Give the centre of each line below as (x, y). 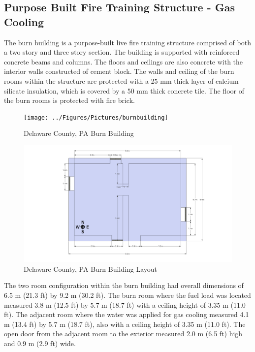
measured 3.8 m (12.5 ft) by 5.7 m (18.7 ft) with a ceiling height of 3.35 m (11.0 (125, 304)
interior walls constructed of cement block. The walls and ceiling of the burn (119, 71)
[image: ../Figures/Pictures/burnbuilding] (96, 117)
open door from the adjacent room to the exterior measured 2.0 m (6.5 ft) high (123, 334)
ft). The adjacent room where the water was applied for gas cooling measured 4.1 (127, 314)
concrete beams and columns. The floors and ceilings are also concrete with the (124, 61)
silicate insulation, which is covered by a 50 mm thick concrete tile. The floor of (124, 90)
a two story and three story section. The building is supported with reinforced (122, 52)
